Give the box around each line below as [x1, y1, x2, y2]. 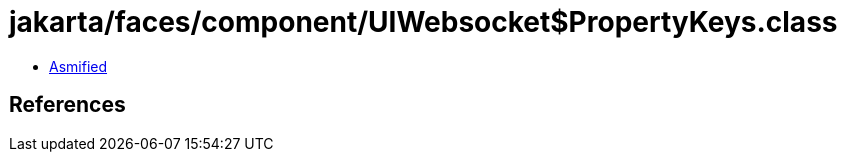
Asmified [49, 57, 108, 75]
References [9, 92, 126, 118]
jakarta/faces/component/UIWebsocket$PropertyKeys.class [9, 5, 838, 39]
